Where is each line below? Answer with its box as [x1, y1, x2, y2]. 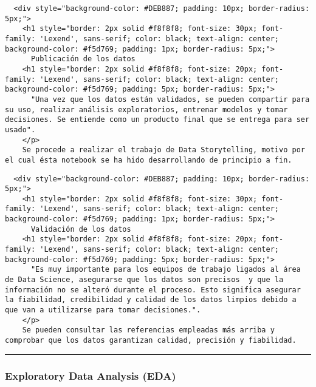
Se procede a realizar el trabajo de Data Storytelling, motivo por [22, 146, 305, 155]
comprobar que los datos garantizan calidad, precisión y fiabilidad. [5, 336, 297, 345]
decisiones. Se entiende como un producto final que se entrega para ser [5, 115, 310, 124]
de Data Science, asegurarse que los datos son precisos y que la [5, 275, 284, 284]
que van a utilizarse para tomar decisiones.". [5, 306, 201, 315]
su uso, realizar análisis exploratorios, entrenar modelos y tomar [5, 105, 288, 114]
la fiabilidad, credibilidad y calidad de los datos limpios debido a [5, 295, 297, 305]
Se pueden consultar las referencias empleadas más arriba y [22, 326, 275, 335]
